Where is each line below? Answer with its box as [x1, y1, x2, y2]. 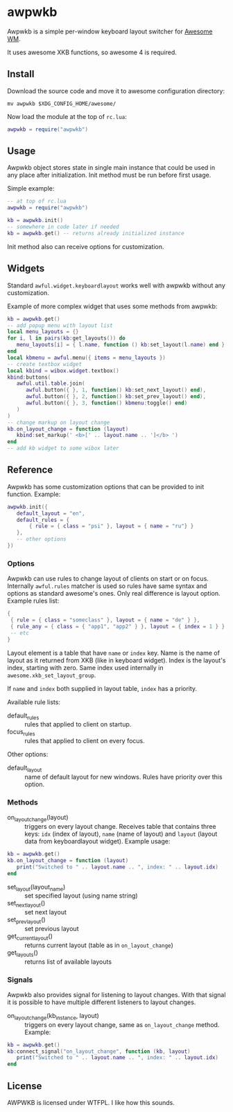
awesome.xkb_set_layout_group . [7, 671, 96, 679]
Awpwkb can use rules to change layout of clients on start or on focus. [7, 575, 209, 583]
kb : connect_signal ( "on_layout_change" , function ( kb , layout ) [7, 1048, 191, 1055]
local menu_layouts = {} [7, 328, 79, 335]
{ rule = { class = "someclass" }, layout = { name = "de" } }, [10, 617, 200, 623]
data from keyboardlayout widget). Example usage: [24, 837, 171, 845]
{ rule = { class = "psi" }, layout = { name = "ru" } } [28, 523, 194, 530]
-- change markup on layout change [7, 419, 110, 426]
